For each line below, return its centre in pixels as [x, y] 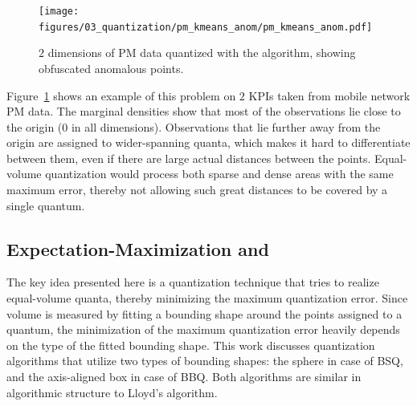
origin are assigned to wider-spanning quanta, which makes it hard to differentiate [208, 142]
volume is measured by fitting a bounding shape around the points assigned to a [204, 313]
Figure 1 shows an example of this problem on [121, 95]
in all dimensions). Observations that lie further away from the [226, 126]
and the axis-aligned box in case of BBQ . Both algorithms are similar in [184, 377]
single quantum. [46, 205]
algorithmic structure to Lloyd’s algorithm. [112, 392]
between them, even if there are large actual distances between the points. [189, 158]
